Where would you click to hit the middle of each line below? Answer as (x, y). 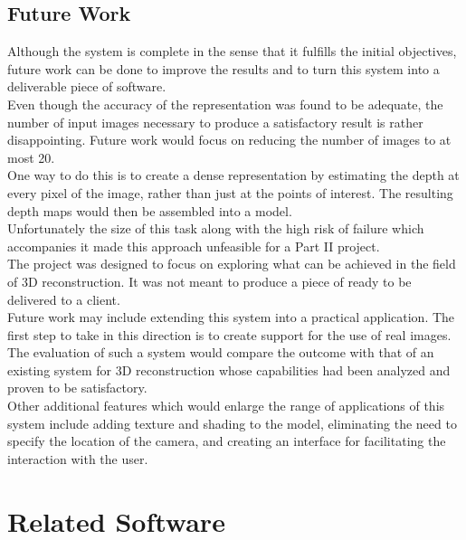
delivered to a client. (64, 299)
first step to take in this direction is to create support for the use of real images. (229, 334)
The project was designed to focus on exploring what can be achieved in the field (232, 264)
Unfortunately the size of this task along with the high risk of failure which (216, 228)
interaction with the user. (78, 458)
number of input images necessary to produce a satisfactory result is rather (215, 122)
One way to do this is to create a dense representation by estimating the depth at (233, 175)
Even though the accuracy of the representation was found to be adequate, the (225, 104)
